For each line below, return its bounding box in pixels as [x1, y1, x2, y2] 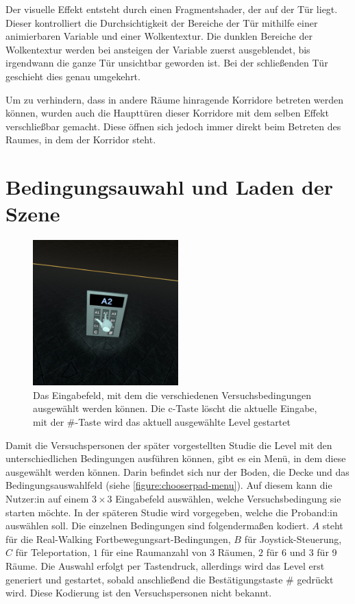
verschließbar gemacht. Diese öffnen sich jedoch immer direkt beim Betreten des [5, 119, 341, 133]
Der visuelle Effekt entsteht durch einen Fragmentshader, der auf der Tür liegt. [5, 2, 338, 16]
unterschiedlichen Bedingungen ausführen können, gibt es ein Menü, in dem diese [5, 451, 346, 466]
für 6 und [266, 545, 306, 559]
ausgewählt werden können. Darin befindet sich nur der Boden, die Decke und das [5, 464, 350, 479]
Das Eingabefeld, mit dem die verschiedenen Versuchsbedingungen [33, 387, 312, 402]
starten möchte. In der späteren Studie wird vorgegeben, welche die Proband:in [5, 505, 338, 519]
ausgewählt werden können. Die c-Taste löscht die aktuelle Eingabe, [33, 401, 317, 415]
